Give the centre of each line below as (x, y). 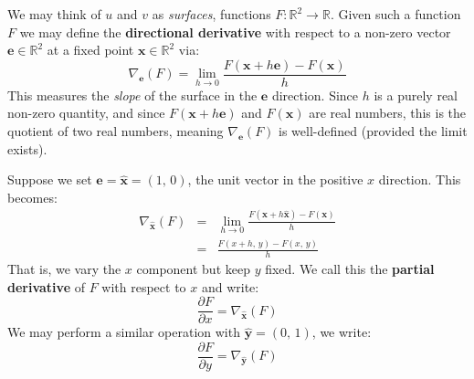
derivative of (46, 286)
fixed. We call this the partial (350, 269)
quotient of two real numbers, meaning (116, 131)
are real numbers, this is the (388, 113)
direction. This (420, 179)
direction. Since (315, 95)
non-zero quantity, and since (86, 113)
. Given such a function (395, 14)
